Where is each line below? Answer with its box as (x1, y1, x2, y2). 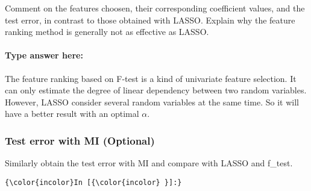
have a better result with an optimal (5, 107, 139, 120)
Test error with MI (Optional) (5, 133, 155, 148)
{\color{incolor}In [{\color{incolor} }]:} (5, 178, 182, 187)
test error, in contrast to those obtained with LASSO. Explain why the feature (5, 13, 295, 26)
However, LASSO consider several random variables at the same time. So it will (5, 95, 299, 108)
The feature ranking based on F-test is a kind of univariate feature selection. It (5, 72, 297, 84)
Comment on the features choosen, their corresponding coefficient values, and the (5, 2, 305, 14)
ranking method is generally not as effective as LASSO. (5, 25, 209, 38)
